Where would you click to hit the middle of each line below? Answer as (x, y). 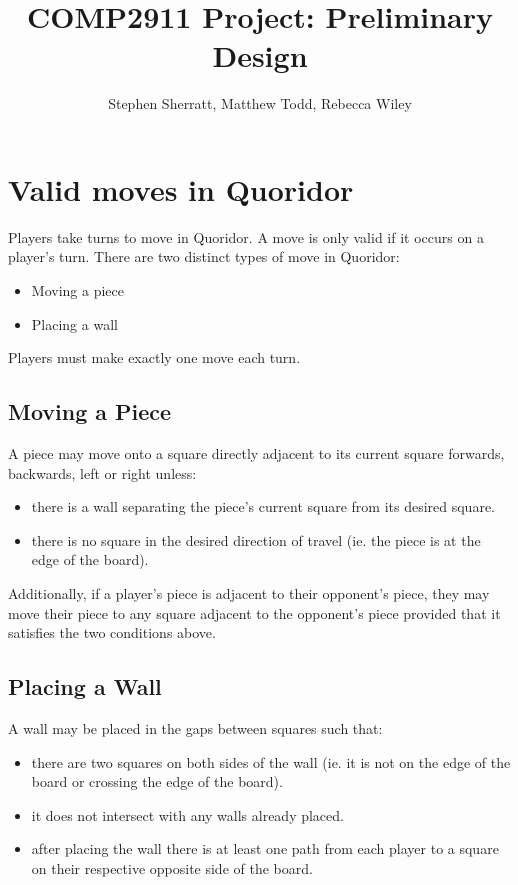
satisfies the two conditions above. (112, 632)
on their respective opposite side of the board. (172, 867)
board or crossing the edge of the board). (157, 781)
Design (260, 55)
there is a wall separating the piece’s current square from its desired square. (263, 506)
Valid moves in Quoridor (181, 188)
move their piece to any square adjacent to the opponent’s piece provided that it (254, 612)
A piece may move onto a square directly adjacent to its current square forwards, (256, 453)
